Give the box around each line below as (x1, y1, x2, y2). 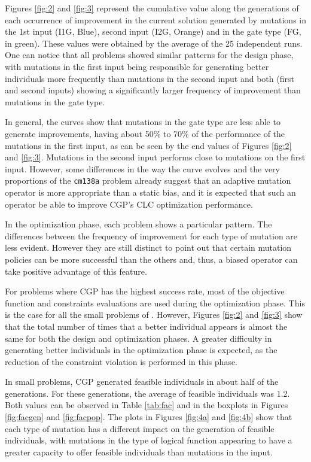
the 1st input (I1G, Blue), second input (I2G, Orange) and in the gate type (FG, (5, 25, 301, 38)
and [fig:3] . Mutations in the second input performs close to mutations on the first (5, 151, 306, 163)
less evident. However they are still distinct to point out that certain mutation (5, 241, 292, 254)
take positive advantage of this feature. (5, 265, 147, 277)
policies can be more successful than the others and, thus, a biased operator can (5, 253, 298, 265)
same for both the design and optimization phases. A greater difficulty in (5, 332, 272, 344)
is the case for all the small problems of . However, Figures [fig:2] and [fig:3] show (5, 308, 303, 321)
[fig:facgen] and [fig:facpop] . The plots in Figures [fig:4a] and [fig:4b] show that (5, 411, 292, 423)
